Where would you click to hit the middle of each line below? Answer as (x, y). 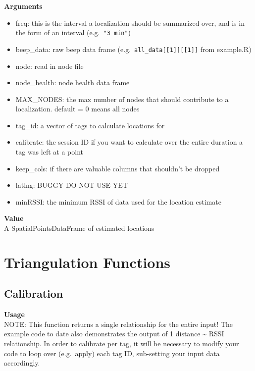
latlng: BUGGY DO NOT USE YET (72, 185)
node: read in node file (50, 66)
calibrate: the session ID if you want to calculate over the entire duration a (129, 142)
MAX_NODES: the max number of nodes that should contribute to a (122, 99)
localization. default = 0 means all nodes (77, 109)
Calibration (34, 293)
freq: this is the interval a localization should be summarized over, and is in (130, 23)
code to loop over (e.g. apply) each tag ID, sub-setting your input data (112, 353)
